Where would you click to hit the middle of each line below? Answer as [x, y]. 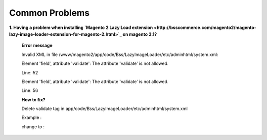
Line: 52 [30, 72]
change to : [33, 126]
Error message [37, 45]
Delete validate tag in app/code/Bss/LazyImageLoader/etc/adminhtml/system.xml [105, 109]
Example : [32, 117]
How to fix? [33, 99]
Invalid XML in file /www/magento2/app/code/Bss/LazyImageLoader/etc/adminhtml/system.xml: [120, 55]
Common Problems [49, 13]
